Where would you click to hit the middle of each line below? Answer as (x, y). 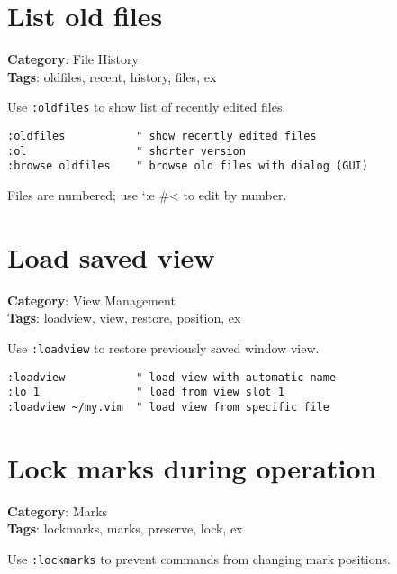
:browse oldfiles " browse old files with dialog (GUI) (188, 166)
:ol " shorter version (126, 151)
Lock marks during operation (192, 467)
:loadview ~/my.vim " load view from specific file (168, 407)
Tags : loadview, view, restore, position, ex (124, 318)
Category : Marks (58, 510)
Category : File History (73, 59)
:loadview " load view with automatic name (172, 377)
